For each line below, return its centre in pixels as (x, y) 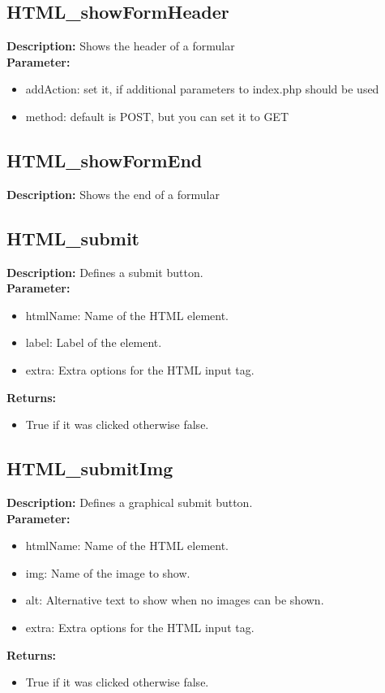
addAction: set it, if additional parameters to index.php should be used (202, 89)
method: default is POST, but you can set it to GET (157, 116)
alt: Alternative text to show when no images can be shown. (175, 600)
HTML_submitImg (90, 468)
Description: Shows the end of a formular (113, 194)
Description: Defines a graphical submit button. (130, 502)
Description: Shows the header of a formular (121, 46)
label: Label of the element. (94, 342)
